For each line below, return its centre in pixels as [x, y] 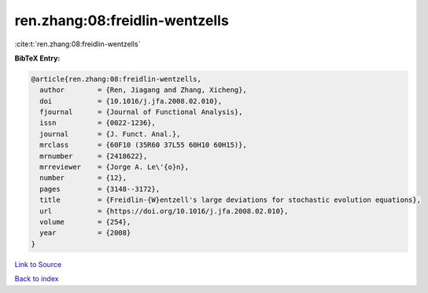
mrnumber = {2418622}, [94, 156]
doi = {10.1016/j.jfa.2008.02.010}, [131, 101]
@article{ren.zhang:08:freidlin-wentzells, [116, 79]
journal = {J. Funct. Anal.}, [110, 134]
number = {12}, [83, 178]
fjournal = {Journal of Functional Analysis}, [141, 112]
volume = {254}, [85, 222]
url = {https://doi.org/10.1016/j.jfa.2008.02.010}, [164, 211]
